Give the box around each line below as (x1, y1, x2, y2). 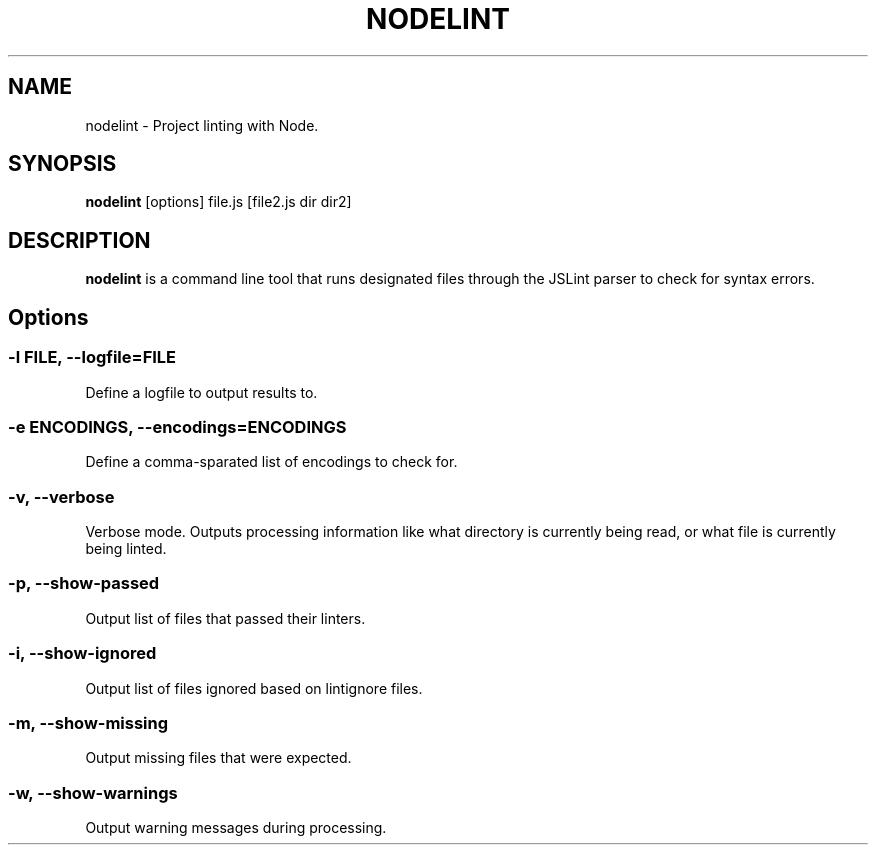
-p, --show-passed (8, 573, 160, 594)
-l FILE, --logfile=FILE (8, 347, 177, 368)
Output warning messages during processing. (85, 819, 387, 836)
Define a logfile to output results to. (85, 383, 318, 401)
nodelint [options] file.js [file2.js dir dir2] (85, 193, 352, 211)
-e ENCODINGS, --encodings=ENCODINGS (8, 416, 347, 437)
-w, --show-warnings (8, 782, 178, 803)
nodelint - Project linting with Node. (85, 116, 319, 134)
